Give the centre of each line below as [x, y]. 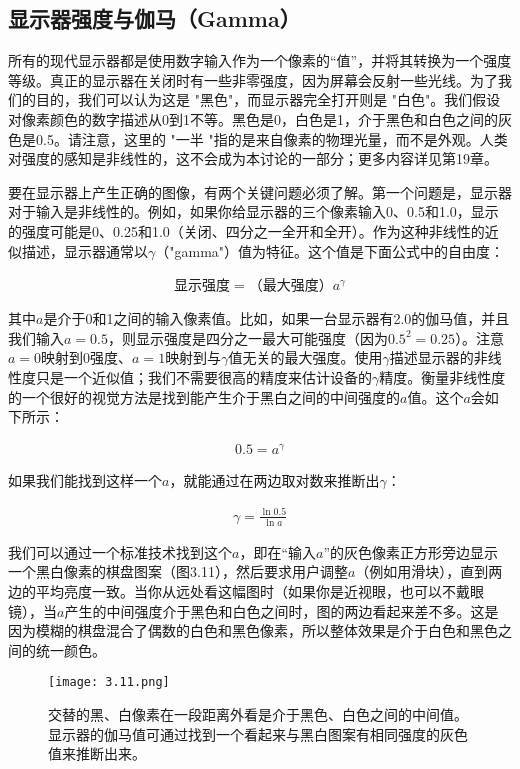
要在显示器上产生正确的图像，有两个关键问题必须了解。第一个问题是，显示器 [260, 191]
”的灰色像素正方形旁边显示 [411, 551]
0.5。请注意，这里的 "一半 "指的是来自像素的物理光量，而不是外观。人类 [271, 138]
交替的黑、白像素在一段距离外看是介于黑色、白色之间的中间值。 [258, 714]
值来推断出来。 [97, 753]
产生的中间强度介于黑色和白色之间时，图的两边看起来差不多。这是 [281, 610]
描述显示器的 [431, 357]
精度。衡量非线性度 [442, 376]
